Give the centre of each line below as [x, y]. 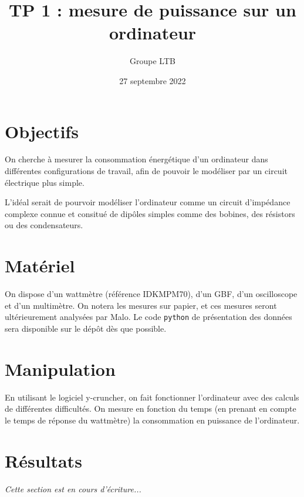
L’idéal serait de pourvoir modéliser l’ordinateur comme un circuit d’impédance [148, 202]
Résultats [43, 460]
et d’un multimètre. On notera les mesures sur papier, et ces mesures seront [141, 305]
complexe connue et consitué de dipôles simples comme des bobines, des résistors [150, 213]
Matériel [40, 266]
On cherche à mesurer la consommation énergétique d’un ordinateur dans [136, 159]
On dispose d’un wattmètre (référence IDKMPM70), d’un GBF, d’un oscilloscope [151, 294]
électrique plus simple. [45, 182]
